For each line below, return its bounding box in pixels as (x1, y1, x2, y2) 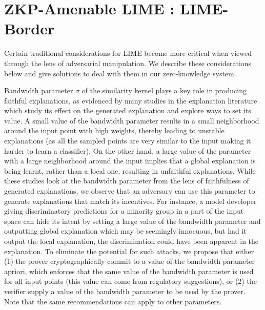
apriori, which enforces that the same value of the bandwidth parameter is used (4, 265, 254, 276)
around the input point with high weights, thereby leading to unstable (4, 125, 225, 136)
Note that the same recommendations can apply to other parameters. (4, 296, 222, 306)
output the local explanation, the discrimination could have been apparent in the (4, 236, 259, 246)
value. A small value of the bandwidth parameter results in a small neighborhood (4, 115, 259, 126)
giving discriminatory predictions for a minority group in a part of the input (4, 205, 244, 216)
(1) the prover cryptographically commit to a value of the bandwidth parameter (4, 256, 255, 266)
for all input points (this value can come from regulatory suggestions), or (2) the (4, 276, 257, 286)
